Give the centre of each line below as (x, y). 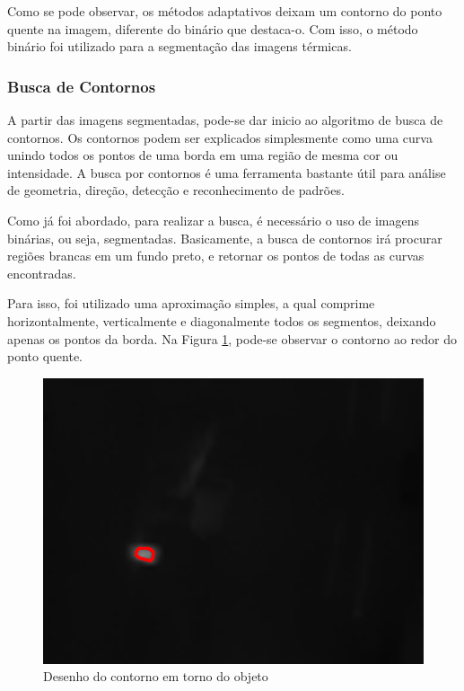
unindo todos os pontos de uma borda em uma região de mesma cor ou (203, 155)
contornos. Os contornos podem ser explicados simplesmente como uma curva (220, 137)
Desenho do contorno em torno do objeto (156, 676)
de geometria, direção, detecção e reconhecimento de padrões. (176, 190)
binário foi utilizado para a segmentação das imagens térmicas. (179, 46)
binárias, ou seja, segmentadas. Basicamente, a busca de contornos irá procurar (225, 238)
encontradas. (42, 273)
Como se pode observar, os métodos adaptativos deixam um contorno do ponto (225, 11)
